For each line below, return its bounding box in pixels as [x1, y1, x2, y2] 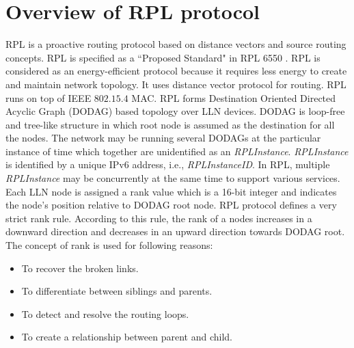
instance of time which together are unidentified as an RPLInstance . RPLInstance [5, 144, 349, 158]
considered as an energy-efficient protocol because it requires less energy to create [5, 64, 347, 78]
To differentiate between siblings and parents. [21, 284, 213, 298]
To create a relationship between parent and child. [21, 330, 232, 344]
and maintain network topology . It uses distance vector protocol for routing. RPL [5, 77, 346, 91]
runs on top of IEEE [5, 90, 92, 105]
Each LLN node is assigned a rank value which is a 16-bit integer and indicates [5, 184, 337, 198]
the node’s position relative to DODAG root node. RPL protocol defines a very [5, 198, 337, 212]
